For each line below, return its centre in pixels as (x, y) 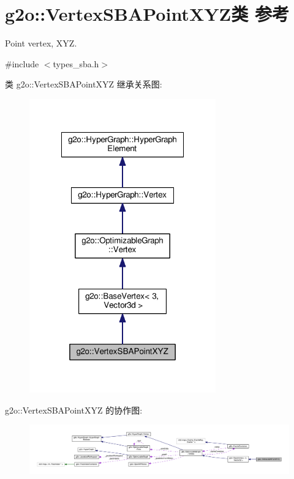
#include (22, 63)
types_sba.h (76, 63)
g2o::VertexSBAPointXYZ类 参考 (147, 14)
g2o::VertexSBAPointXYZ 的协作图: (74, 410)
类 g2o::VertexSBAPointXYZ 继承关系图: (84, 84)
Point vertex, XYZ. (41, 43)
